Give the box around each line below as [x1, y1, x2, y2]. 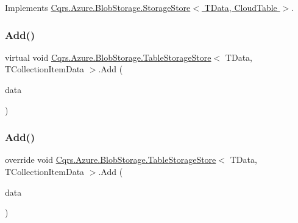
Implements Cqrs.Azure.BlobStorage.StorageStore [5, 1, 191, 13]
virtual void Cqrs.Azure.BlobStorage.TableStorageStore [5, 50, 211, 63]
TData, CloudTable [204, 1, 277, 13]
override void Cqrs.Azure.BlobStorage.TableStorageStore [5, 153, 216, 166]
